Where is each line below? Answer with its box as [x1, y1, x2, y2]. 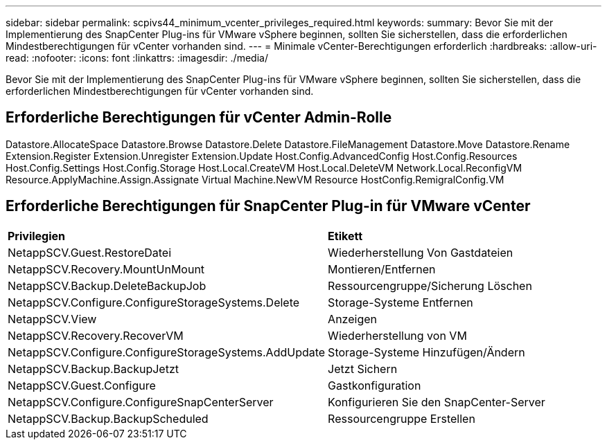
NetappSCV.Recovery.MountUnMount [8, 262, 205, 276]
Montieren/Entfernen [328, 262, 436, 276]
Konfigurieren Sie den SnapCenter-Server [328, 394, 545, 409]
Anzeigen [328, 311, 377, 326]
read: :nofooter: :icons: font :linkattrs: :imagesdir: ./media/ [6, 52, 268, 64]
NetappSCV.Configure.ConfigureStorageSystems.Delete [8, 295, 300, 309]
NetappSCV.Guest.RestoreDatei [8, 245, 172, 260]
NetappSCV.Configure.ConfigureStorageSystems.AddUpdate [8, 345, 326, 359]
